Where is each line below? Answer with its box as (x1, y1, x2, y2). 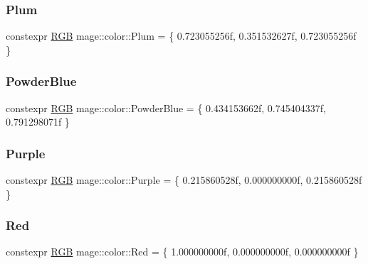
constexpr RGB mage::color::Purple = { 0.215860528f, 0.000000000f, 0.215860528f (6, 172, 362, 187)
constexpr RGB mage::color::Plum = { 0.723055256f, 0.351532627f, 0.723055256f (6, 28, 357, 43)
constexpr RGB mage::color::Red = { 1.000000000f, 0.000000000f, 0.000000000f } (6, 244, 359, 259)
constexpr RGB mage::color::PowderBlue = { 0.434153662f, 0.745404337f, (6, 100, 326, 115)
